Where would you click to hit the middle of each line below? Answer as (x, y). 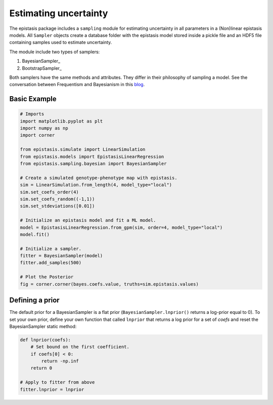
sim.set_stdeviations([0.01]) (57, 206)
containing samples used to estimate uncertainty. (61, 43)
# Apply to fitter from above (57, 382)
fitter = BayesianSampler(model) (61, 256)
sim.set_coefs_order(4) (50, 192)
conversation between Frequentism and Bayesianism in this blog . (77, 85)
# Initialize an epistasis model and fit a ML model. (88, 220)
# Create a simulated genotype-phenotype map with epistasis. (99, 178)
